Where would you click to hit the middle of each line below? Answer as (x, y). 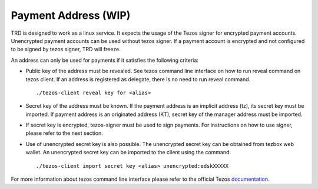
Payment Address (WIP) (71, 15)
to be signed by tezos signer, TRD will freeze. (66, 49)
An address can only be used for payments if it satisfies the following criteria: (105, 60)
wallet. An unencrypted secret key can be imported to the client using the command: (128, 152)
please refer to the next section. (64, 133)
